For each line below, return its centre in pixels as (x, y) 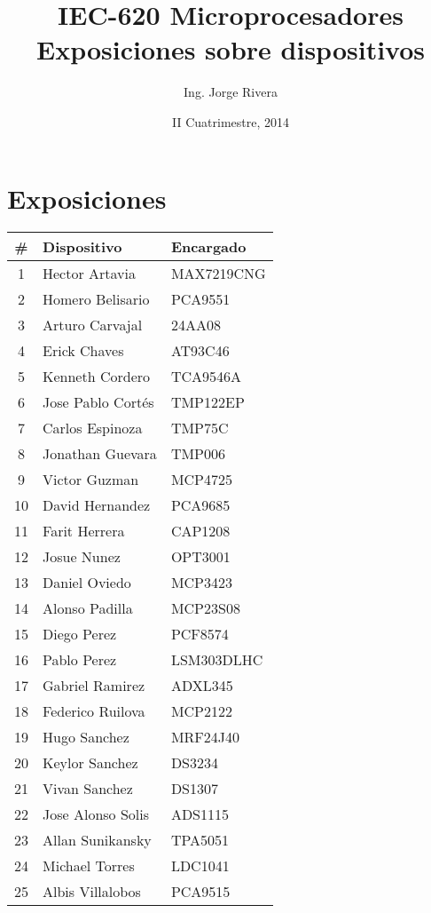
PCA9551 (200, 299)
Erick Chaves (83, 351)
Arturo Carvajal (93, 325)
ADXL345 (202, 686)
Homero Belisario (96, 299)
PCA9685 (200, 505)
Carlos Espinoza (93, 428)
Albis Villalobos (92, 892)
